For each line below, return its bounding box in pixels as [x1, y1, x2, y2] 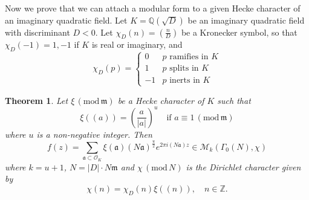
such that [217, 94, 251, 106]
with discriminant [5, 25, 70, 38]
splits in [169, 64, 199, 73]
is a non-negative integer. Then [36, 127, 152, 140]
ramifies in [169, 53, 209, 62]
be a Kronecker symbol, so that [181, 25, 298, 38]
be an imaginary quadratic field [187, 13, 305, 26]
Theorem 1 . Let [5, 94, 68, 106]
